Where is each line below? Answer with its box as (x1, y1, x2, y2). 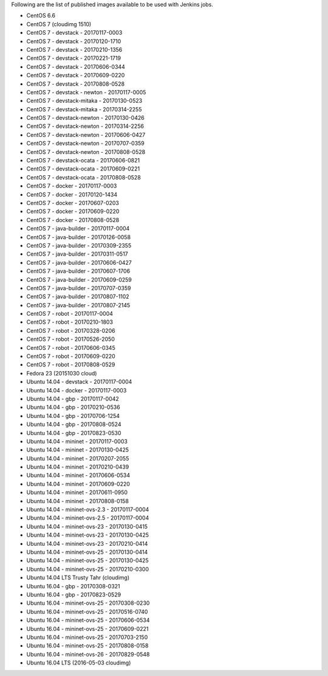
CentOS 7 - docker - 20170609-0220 (26, 207, 120, 215)
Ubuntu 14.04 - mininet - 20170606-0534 (26, 472, 131, 479)
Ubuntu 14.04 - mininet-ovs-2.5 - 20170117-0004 (26, 514, 149, 521)
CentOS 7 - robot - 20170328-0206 (26, 327, 115, 334)
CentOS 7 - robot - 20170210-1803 (26, 318, 114, 326)
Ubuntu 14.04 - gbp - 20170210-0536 (26, 403, 121, 411)
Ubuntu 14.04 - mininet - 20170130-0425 (26, 446, 129, 453)
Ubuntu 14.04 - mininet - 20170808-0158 (26, 497, 129, 504)
